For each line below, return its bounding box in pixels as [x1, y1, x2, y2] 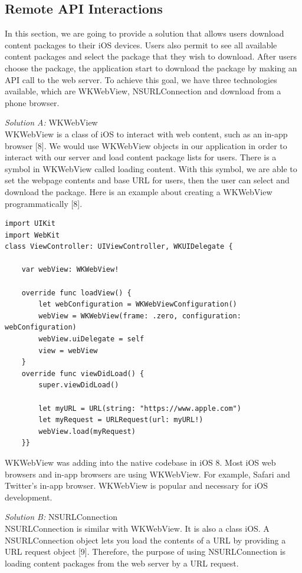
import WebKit [5, 230, 60, 239]
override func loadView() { [21, 288, 132, 297]
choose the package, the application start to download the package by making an [5, 61, 297, 74]
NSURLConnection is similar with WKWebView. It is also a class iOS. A [5, 522, 270, 534]
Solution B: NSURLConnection [5, 511, 117, 523]
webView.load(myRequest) [38, 427, 136, 436]
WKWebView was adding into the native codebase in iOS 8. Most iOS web [5, 456, 276, 468]
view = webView [38, 346, 98, 355]
